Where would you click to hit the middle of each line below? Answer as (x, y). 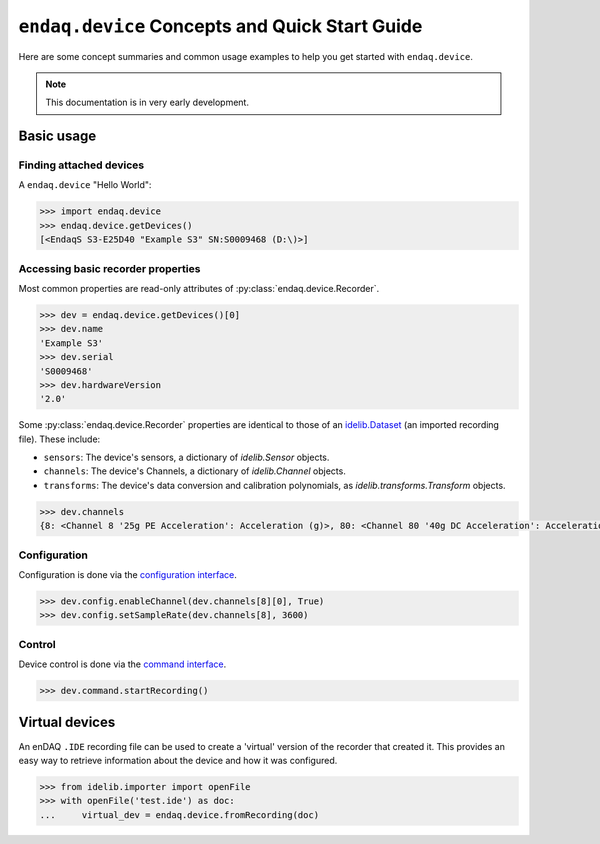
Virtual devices (67, 722)
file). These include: (59, 439)
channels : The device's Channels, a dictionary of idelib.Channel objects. (195, 471)
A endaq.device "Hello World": (85, 185)
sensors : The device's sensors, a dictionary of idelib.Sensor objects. (186, 457)
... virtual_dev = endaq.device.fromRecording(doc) (179, 814)
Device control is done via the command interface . (122, 664)
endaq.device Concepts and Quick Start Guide (220, 26)
